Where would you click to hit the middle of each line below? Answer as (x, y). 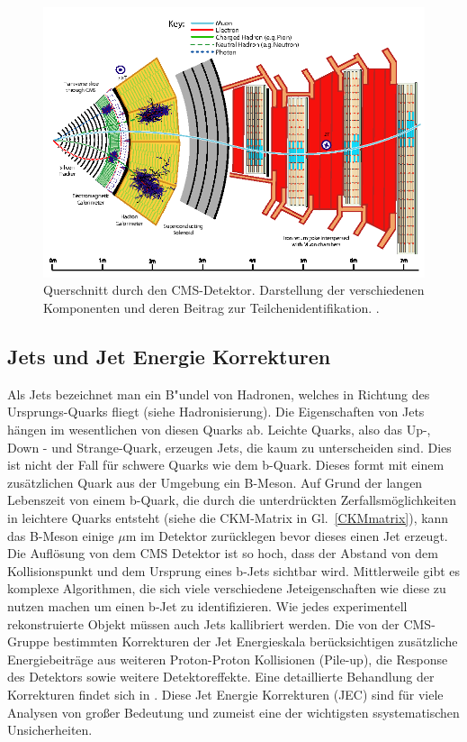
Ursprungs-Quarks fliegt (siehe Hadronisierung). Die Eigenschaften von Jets (216, 412)
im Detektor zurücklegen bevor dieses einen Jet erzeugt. (294, 535)
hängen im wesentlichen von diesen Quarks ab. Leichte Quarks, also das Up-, (219, 429)
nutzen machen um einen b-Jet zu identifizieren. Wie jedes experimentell (207, 605)
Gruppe (28, 641)
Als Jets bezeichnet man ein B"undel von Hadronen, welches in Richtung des (219, 394)
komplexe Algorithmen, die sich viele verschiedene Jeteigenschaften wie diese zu (227, 588)
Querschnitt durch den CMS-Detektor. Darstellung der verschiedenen (234, 290)
